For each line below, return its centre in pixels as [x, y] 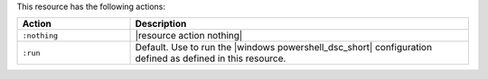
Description [161, 24]
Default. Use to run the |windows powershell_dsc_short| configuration [284, 48]
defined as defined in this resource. [211, 58]
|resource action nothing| [189, 36]
